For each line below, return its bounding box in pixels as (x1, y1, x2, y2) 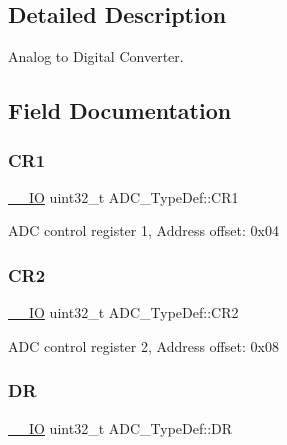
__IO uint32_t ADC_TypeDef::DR (8, 417, 233, 438)
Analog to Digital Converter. (8, 46, 184, 67)
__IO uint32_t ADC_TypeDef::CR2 (8, 302, 239, 323)
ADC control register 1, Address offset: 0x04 (8, 220, 279, 241)
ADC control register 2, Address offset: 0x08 (8, 335, 279, 356)
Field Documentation (8, 95, 232, 126)
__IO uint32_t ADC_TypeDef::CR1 (8, 186, 239, 207)
